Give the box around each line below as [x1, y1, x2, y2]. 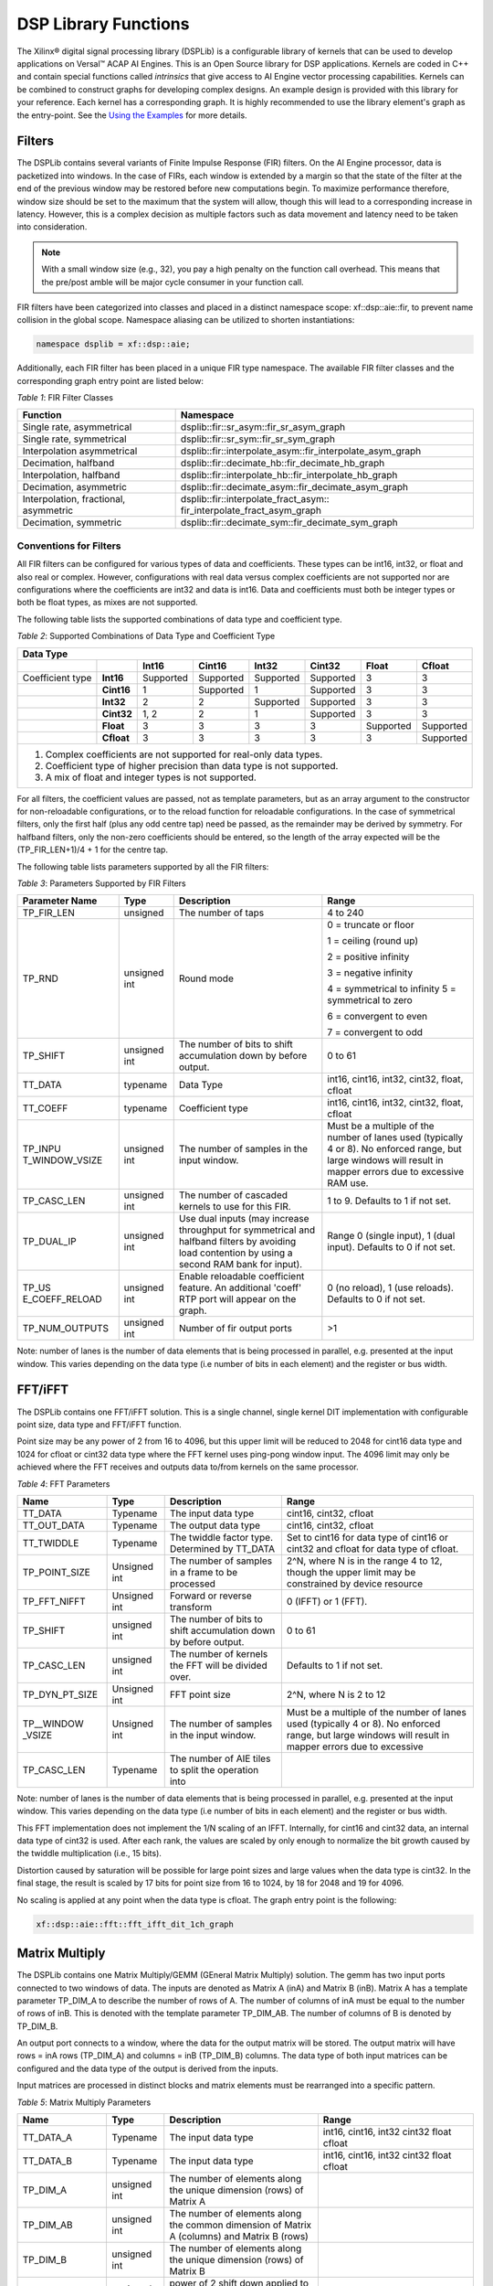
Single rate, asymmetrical [22, 421, 132, 433]
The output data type [169, 1519, 260, 1532]
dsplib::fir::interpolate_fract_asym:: [180, 493, 330, 506]
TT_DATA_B [22, 2154, 73, 2167]
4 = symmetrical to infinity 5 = [327, 983, 456, 996]
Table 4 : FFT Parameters [16, 1478, 110, 1490]
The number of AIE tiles [169, 1752, 271, 1765]
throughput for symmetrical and [178, 1223, 315, 1236]
